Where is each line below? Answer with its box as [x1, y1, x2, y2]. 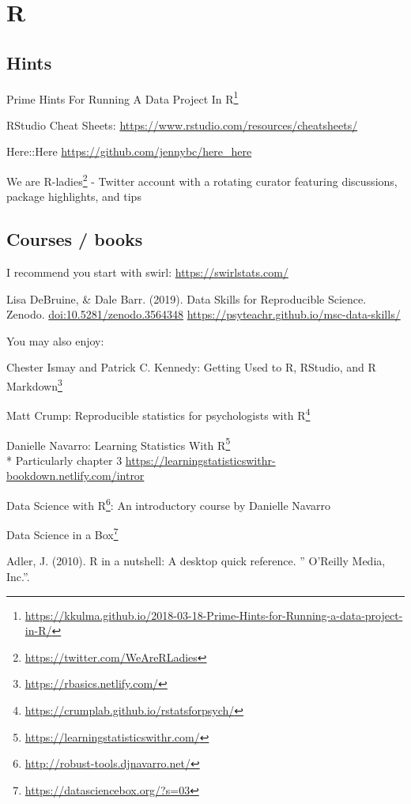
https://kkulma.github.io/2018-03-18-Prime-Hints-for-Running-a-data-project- [25, 606, 403, 623]
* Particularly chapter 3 [6, 451, 123, 468]
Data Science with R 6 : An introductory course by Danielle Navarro [6, 494, 330, 513]
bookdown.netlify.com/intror [6, 467, 145, 484]
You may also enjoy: [6, 332, 104, 349]
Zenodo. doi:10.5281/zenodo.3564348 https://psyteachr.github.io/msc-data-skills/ [6, 306, 401, 323]
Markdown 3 [6, 376, 62, 394]
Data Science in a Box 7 [6, 524, 119, 542]
